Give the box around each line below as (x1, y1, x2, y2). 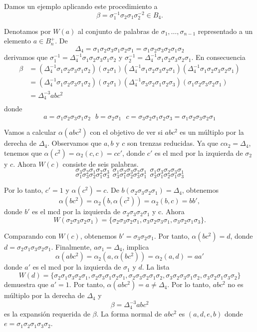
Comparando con (4, 230, 56, 241)
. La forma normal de (96, 308, 162, 319)
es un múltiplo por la (180, 127, 244, 137)
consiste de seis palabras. (62, 158, 139, 169)
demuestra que (4, 279, 48, 290)
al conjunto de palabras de (78, 25, 159, 36)
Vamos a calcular (4, 127, 56, 137)
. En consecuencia (191, 52, 246, 62)
